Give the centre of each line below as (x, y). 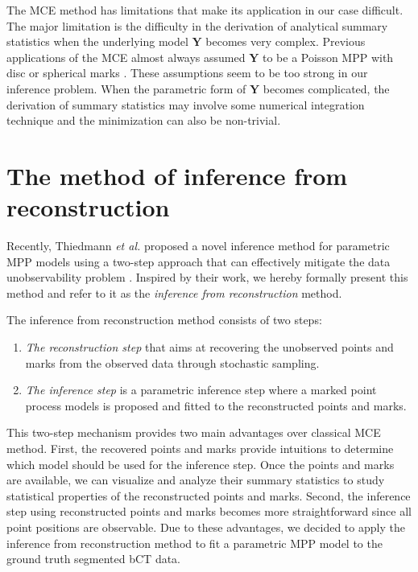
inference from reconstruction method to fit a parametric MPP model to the (195, 543)
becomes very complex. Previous (286, 41)
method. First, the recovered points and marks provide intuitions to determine (200, 448)
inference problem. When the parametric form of (126, 88)
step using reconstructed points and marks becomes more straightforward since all (209, 511)
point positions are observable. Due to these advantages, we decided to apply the (206, 527)
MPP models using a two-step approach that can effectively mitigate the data (199, 261)
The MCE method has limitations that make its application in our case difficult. (205, 10)
